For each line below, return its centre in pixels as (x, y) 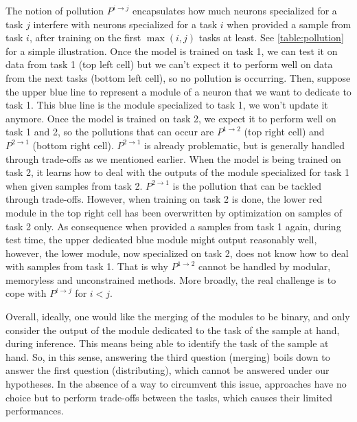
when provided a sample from (289, 24)
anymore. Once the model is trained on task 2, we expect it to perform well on (171, 118)
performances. (35, 411)
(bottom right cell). (73, 145)
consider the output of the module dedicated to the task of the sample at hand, (173, 330)
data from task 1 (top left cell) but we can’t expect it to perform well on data (169, 64)
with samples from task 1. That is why (87, 266)
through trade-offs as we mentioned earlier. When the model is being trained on (173, 158)
